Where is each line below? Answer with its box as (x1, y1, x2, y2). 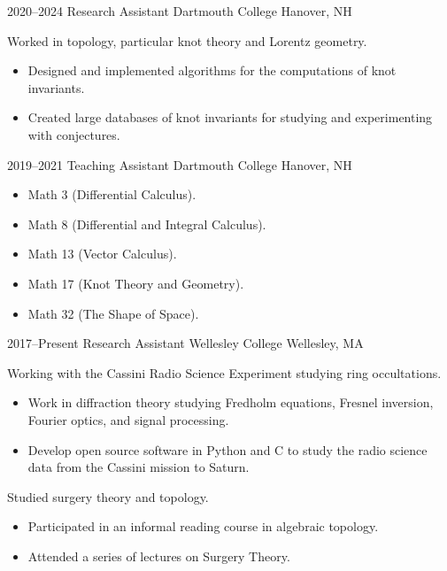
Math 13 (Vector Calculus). (27, 244, 177, 263)
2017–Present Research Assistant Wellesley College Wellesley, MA (7, 334, 364, 352)
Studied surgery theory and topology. (7, 487, 209, 505)
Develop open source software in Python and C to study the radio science (27, 440, 428, 459)
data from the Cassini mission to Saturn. (27, 458, 250, 476)
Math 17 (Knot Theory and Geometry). (27, 274, 244, 292)
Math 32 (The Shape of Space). (27, 304, 199, 322)
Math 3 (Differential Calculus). (27, 185, 197, 204)
